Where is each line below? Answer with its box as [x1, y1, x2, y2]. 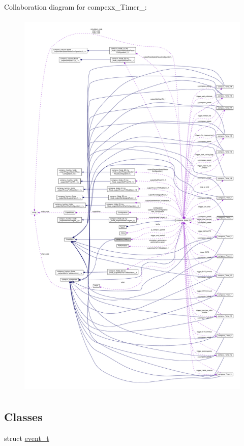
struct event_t [4, 432, 49, 443]
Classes [4, 408, 43, 424]
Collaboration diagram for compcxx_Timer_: [4, 2, 147, 12]
